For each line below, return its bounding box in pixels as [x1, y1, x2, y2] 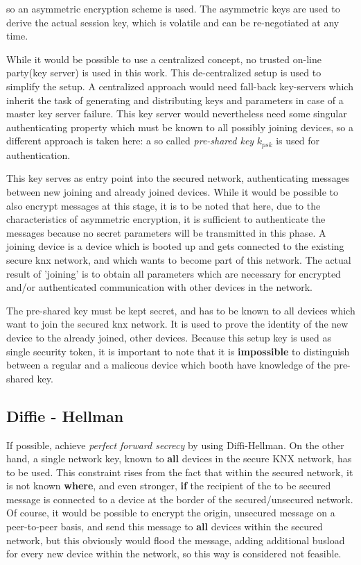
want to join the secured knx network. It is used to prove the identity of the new [6, 317, 349, 331]
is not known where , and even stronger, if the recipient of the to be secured [6, 478, 331, 493]
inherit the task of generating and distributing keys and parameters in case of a [6, 92, 344, 107]
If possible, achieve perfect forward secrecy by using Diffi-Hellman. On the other [6, 437, 344, 452]
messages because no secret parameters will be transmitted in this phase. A [6, 225, 326, 239]
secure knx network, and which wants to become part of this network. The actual [6, 252, 351, 267]
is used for [276, 133, 320, 148]
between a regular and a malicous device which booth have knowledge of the [6, 357, 331, 372]
